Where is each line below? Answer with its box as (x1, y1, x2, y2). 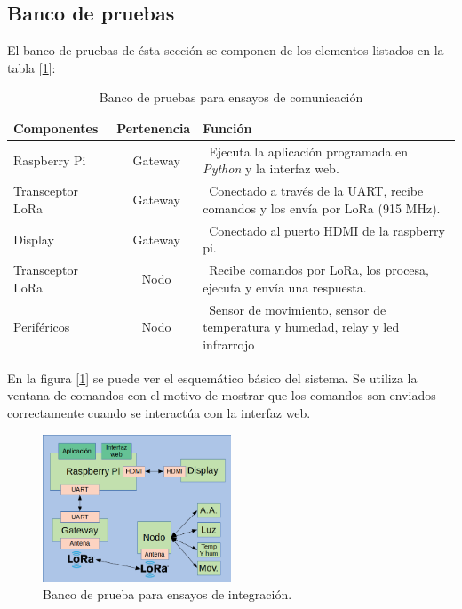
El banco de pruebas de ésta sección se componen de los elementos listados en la (7, 41, 444, 60)
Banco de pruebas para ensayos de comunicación (99, 88, 363, 107)
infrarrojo (203, 334, 255, 353)
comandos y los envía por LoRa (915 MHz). (203, 198, 441, 217)
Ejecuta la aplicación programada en (209, 141, 409, 160)
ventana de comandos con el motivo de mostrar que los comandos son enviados (7, 386, 436, 405)
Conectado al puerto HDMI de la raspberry (209, 220, 445, 239)
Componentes (13, 118, 99, 137)
